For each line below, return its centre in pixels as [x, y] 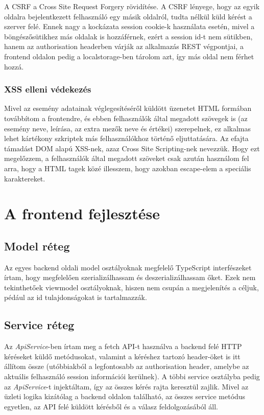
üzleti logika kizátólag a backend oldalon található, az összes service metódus [125, 396]
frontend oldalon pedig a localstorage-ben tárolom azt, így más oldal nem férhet [129, 56]
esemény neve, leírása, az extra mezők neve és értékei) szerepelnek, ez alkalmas [128, 128]
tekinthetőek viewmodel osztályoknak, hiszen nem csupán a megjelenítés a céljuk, [131, 287]
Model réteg [37, 246]
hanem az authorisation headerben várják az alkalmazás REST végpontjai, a [124, 46]
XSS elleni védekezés [48, 89]
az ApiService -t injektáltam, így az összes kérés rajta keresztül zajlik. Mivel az [126, 386]
